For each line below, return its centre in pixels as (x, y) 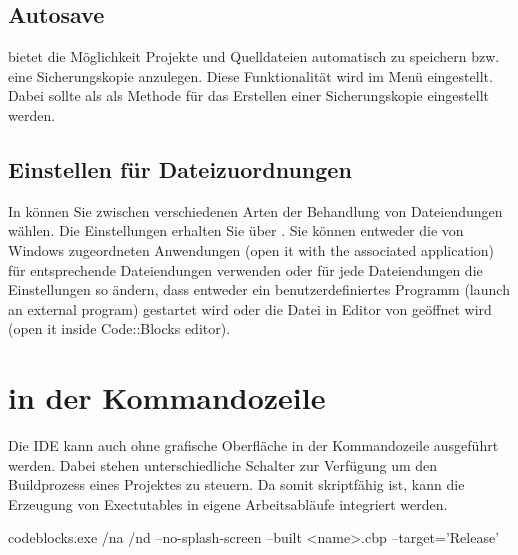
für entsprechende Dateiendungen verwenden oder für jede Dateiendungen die (245, 269)
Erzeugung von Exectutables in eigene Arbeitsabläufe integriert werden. (228, 503)
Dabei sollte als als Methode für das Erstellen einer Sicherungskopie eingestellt (248, 95)
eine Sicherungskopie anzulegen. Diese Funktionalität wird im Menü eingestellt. (250, 75)
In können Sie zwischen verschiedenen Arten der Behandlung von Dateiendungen (255, 210)
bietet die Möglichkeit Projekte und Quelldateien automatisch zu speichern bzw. (254, 56)
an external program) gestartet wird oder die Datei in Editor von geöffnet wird (250, 308)
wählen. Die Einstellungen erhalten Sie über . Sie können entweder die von (236, 230)
